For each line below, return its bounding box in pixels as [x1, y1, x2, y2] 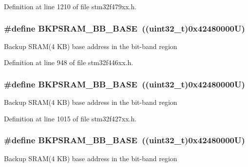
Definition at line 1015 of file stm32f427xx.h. [4, 113, 137, 123]
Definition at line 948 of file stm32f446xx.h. [4, 57, 134, 67]
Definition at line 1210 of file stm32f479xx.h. [4, 1, 137, 11]
